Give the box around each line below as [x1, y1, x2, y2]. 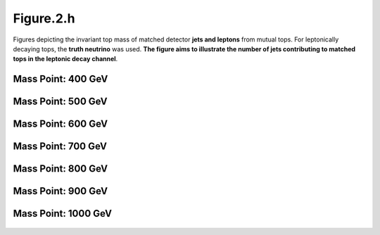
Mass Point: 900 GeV [13, 185, 108, 197]
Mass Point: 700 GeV [13, 141, 107, 153]
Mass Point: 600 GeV [13, 118, 108, 130]
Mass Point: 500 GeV [13, 96, 108, 108]
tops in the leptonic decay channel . [13, 55, 118, 63]
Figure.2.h [13, 11, 75, 26]
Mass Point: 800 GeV [13, 163, 108, 175]
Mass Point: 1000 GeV [13, 208, 113, 220]
